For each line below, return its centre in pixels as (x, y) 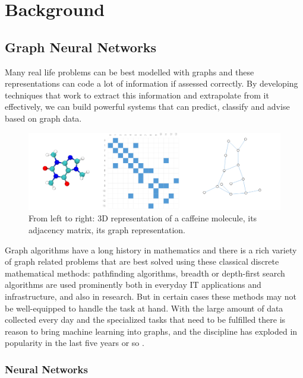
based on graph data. (43, 118)
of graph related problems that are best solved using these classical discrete (142, 261)
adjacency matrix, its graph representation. (107, 230)
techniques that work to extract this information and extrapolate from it (137, 95)
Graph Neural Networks (81, 47)
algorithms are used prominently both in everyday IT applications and (133, 285)
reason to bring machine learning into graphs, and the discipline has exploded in (151, 331)
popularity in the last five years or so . (75, 343)
